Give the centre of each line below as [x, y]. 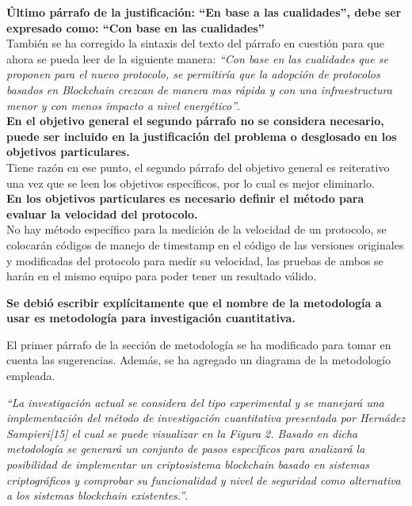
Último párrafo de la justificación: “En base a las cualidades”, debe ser [204, 12]
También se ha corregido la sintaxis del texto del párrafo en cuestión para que [195, 43]
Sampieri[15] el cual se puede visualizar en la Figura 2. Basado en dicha [182, 433]
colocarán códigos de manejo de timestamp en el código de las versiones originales [205, 244]
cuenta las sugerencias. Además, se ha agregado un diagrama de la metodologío [199, 360]
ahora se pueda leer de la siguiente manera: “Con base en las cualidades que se [197, 58]
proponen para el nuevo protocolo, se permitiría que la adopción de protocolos [193, 74]
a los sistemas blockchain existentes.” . [97, 495]
